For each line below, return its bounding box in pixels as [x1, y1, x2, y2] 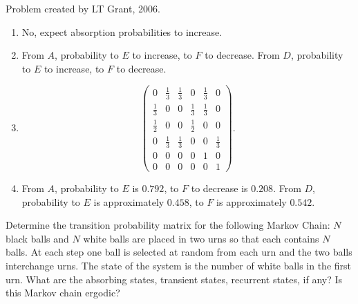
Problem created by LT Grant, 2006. [6, 1, 160, 15]
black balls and [6, 231, 69, 245]
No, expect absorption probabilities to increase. [21, 24, 223, 39]
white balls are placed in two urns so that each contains [83, 231, 319, 245]
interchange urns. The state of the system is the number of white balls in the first [6, 258, 351, 272]
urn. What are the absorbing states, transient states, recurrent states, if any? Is [6, 272, 343, 286]
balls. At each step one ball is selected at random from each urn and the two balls [6, 245, 352, 259]
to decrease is [191, 181, 248, 195]
